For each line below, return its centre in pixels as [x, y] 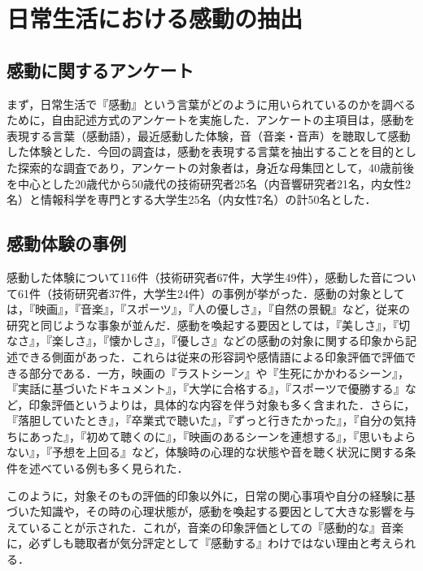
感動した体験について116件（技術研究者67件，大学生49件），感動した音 [194, 277]
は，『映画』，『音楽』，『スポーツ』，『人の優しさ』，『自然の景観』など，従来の [209, 309]
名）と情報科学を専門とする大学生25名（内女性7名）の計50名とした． [192, 199]
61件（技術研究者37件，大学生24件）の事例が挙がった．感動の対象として [211, 293]
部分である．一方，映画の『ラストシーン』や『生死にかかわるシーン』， [219, 372]
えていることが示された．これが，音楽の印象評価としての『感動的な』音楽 [205, 527]
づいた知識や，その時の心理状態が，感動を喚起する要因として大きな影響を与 [211, 511]
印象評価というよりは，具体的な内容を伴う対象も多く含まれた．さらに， [222, 404]
